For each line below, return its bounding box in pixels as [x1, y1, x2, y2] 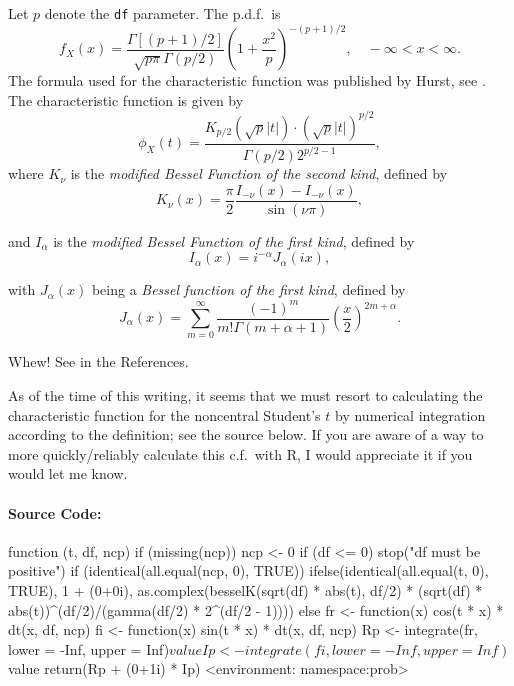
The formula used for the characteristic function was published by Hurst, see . [8, 70, 486, 91]
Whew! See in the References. [8, 351, 189, 372]
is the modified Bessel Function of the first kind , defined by [53, 230, 415, 251]
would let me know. [8, 463, 128, 484]
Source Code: [8, 502, 102, 523]
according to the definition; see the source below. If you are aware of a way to [8, 424, 484, 445]
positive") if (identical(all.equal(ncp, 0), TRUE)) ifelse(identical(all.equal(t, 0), [8, 560, 489, 581]
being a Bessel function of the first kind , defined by [91, 279, 406, 300]
